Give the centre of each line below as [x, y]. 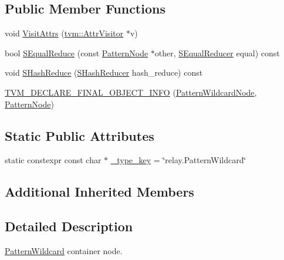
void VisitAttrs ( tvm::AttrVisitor [64, 33]
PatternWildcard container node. [64, 250]
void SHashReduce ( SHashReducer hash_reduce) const [104, 72]
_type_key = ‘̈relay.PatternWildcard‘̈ [178, 160]
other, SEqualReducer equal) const [217, 53]
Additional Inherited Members [99, 192]
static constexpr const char [53, 160]
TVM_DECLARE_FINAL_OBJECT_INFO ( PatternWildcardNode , [131, 92]
